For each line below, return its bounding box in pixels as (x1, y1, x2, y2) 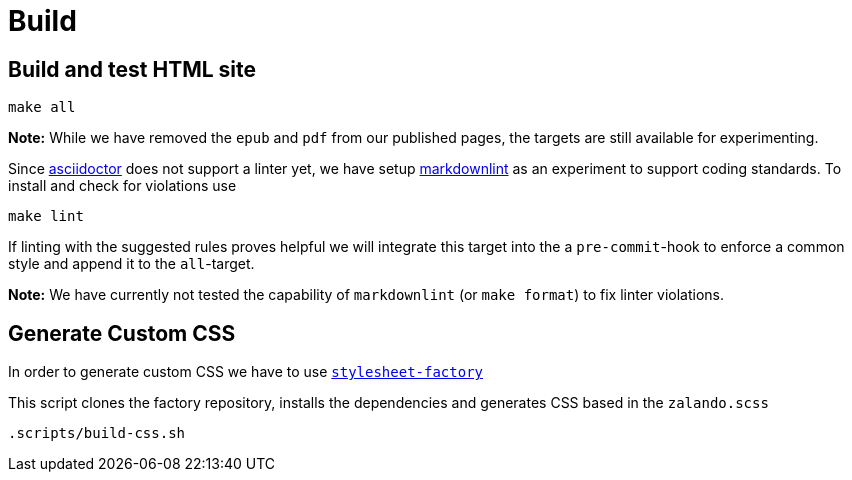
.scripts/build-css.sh (8, 425, 186, 442)
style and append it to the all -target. (8, 255, 255, 273)
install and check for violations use (8, 177, 237, 195)
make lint (8, 208, 84, 225)
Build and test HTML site (8, 56, 257, 82)
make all (8, 99, 76, 116)
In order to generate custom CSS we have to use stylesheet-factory (8, 363, 484, 381)
